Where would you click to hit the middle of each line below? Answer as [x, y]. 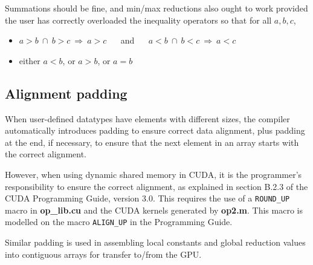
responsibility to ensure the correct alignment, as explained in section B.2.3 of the [156, 186]
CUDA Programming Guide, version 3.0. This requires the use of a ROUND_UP [147, 198]
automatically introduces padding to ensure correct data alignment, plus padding [155, 130]
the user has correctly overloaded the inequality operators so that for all [138, 20]
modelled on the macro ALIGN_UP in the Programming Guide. [119, 222]
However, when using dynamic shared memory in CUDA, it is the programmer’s [153, 174]
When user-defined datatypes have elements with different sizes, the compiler [147, 118]
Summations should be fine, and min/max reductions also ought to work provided [156, 8]
